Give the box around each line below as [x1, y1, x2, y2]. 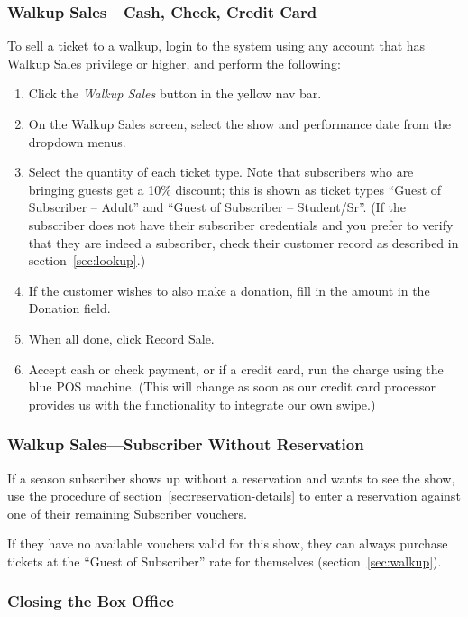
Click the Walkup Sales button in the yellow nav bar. [28, 84, 322, 103]
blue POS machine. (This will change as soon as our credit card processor [28, 377, 436, 396]
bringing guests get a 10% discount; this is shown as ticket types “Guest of [28, 180, 442, 198]
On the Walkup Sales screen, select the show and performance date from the [28, 115, 452, 133]
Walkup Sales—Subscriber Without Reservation [7, 433, 364, 456]
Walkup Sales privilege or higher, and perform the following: [7, 53, 341, 72]
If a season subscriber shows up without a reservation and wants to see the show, [7, 468, 455, 487]
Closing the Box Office [7, 590, 174, 612]
